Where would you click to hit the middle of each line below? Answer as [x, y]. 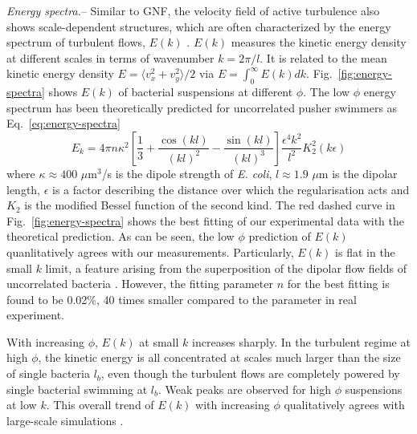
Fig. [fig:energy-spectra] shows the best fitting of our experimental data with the [205, 220]
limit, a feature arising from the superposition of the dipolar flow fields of [226, 268]
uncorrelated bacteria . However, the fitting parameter [140, 284]
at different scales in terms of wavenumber [110, 57]
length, [24, 189]
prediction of [280, 236]
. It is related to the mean [323, 57]
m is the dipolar [358, 173]
